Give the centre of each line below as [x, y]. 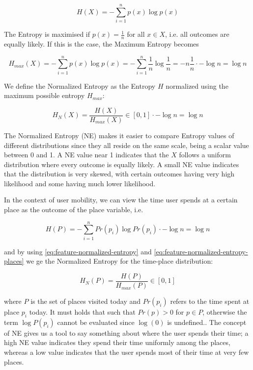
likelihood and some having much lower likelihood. [80, 183]
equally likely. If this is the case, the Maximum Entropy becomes [101, 43]
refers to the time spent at [210, 301]
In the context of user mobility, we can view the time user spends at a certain [121, 200]
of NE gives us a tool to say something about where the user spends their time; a [126, 333]
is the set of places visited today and [86, 301]
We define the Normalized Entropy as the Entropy [80, 86]
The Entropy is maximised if [47, 34]
